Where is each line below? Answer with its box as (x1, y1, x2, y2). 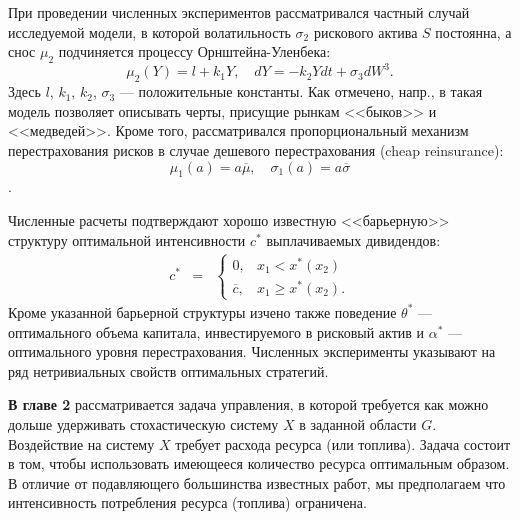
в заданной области (299, 413, 417, 434)
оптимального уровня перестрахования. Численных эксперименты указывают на (8, 341, 496, 362)
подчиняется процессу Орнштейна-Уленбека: (58, 41, 331, 62)
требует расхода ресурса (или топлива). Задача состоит (175, 433, 511, 454)
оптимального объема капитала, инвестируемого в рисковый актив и (8, 321, 425, 342)
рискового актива (313, 21, 418, 42)
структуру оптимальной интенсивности (8, 229, 246, 250)
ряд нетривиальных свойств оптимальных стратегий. (8, 360, 329, 381)
